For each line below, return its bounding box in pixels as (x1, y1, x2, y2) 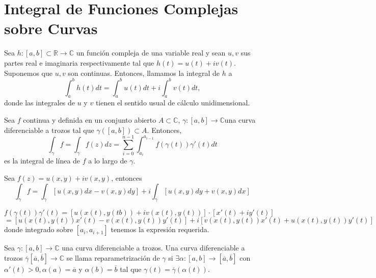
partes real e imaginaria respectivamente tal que (4, 57, 154, 68)
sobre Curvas (4, 18, 98, 39)
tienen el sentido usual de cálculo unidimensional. (95, 97, 250, 108)
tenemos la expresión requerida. (111, 224, 209, 235)
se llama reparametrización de (66, 252, 160, 263)
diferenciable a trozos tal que (4, 124, 94, 135)
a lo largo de (88, 155, 127, 166)
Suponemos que (4, 67, 52, 78)
